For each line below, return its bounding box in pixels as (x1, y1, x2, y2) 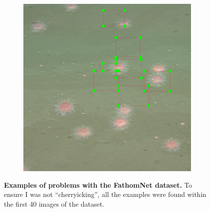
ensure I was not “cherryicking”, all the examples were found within (4, 189, 207, 199)
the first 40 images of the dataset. (4, 198, 104, 209)
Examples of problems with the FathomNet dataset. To (4, 179, 192, 190)
